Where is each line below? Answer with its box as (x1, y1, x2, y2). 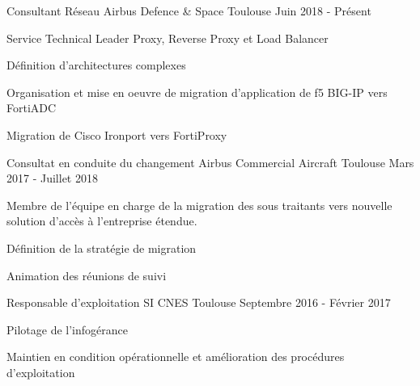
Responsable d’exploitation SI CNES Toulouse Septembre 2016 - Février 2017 (6, 294, 391, 311)
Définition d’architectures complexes (6, 57, 186, 73)
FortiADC (6, 99, 57, 116)
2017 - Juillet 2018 (6, 170, 98, 187)
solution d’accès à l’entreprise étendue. (6, 212, 197, 229)
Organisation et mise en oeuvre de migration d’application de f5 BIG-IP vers (6, 83, 388, 100)
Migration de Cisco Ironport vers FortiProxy (6, 126, 227, 143)
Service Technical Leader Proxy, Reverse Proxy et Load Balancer (6, 29, 329, 46)
